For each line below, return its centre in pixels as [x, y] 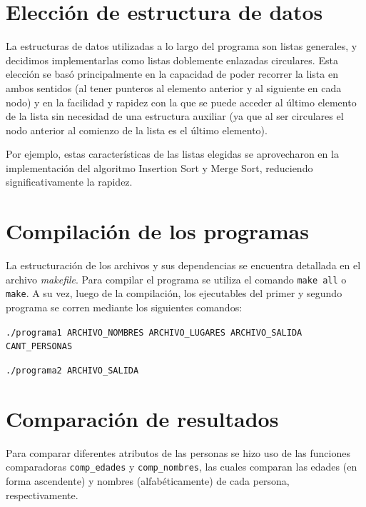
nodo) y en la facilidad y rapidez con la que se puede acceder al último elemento [181, 102]
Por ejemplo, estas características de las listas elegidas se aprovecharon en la [172, 154]
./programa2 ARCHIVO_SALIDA [72, 371]
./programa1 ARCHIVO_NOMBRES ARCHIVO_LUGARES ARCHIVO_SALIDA [154, 332]
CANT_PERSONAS [39, 347]
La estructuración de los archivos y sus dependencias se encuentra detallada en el [183, 265]
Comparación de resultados [142, 418]
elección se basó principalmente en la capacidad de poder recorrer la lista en [172, 74]
